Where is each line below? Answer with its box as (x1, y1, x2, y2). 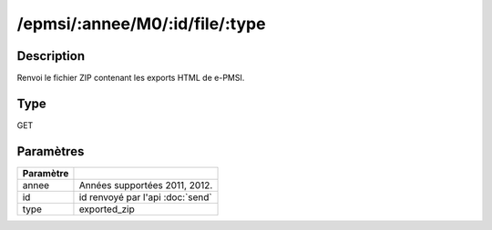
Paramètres (16, 144, 85, 159)
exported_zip (78, 203, 136, 215)
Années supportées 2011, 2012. (78, 178, 213, 191)
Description (16, 48, 86, 64)
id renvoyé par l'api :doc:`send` (78, 191, 213, 204)
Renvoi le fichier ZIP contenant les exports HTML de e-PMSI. (16, 73, 245, 84)
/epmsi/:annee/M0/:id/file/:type (16, 14, 266, 34)
